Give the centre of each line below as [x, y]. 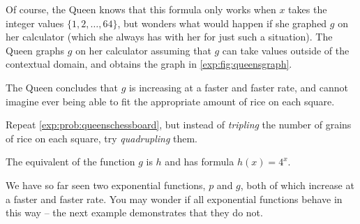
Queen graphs [35, 50]
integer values [35, 23]
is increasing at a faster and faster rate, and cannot [239, 87]
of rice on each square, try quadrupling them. [102, 138]
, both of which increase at [297, 185]
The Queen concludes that [62, 87]
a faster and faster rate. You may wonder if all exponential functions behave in [174, 199]
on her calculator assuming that [143, 50]
